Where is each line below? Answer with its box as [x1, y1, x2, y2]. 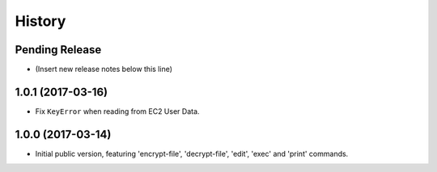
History [15, 12, 66, 30]
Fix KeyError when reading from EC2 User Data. [35, 106, 200, 116]
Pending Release [15, 43, 102, 57]
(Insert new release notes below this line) [35, 65, 173, 74]
